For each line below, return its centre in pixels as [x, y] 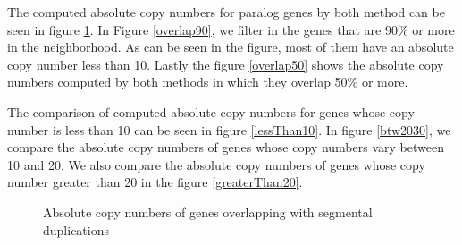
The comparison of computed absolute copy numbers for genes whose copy [211, 111]
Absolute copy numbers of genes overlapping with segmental [208, 211]
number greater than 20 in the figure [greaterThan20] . [155, 182]
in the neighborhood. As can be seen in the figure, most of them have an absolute [231, 47]
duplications [76, 229]
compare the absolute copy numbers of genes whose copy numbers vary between [226, 147]
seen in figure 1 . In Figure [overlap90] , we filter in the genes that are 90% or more [231, 29]
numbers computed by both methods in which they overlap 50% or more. [208, 82]
